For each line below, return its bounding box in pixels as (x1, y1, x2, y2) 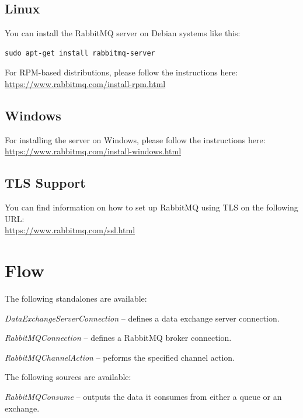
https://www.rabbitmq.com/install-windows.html (5, 145, 182, 157)
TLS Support (5, 174, 86, 192)
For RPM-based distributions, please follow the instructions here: (5, 66, 238, 78)
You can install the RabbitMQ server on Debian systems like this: (5, 27, 241, 39)
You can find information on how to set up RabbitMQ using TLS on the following (5, 201, 298, 213)
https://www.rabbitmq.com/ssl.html (5, 224, 135, 236)
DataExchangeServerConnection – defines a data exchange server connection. (5, 312, 280, 324)
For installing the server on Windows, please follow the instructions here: (5, 133, 266, 146)
